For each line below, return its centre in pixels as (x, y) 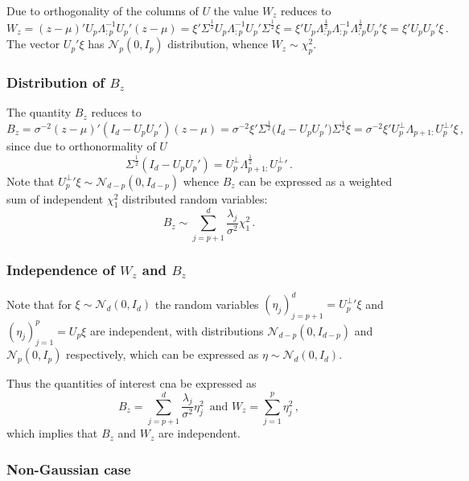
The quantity (39, 112)
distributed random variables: (195, 198)
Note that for (39, 304)
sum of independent (55, 198)
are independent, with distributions (177, 330)
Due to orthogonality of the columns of (103, 10)
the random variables (207, 304)
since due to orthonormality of (81, 146)
